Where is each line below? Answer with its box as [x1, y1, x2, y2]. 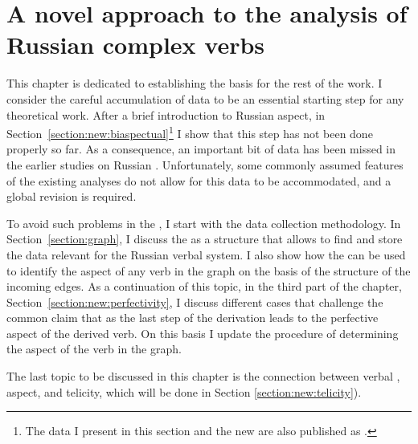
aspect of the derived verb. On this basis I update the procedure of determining [6, 324, 399, 341]
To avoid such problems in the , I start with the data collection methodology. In [6, 214, 401, 231]
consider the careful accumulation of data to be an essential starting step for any [6, 90, 404, 107]
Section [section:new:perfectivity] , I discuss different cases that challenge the [6, 293, 383, 310]
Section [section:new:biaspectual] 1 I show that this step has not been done [6, 123, 373, 141]
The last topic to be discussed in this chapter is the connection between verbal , [6, 368, 400, 385]
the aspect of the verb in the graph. [6, 340, 182, 357]
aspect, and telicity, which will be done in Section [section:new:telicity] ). [6, 383, 362, 400]
